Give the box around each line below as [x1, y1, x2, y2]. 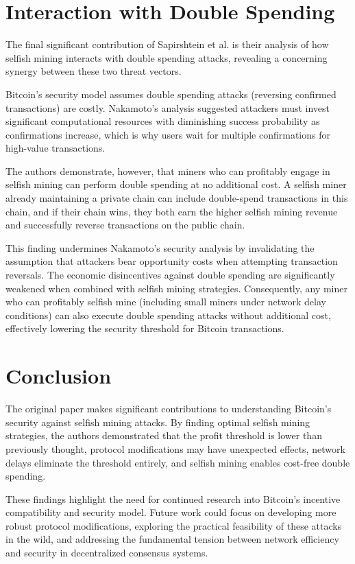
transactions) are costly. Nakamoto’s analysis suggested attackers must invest [5, 100, 330, 115]
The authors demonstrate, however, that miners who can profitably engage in [5, 163, 330, 178]
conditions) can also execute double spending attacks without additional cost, [5, 307, 331, 322]
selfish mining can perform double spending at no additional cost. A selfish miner [5, 177, 347, 191]
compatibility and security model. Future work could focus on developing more [5, 505, 336, 519]
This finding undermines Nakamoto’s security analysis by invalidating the [5, 240, 315, 255]
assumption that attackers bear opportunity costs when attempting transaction [5, 254, 338, 268]
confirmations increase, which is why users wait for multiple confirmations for [5, 127, 330, 141]
